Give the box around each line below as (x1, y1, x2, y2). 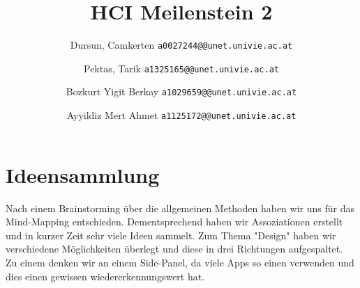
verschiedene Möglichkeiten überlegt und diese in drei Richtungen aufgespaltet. (6, 241, 343, 256)
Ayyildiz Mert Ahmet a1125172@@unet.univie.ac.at (66, 108, 297, 122)
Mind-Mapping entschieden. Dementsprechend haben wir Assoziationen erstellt (6, 214, 343, 229)
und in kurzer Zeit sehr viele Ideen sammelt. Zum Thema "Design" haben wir (6, 227, 336, 242)
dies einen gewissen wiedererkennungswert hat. (6, 269, 205, 283)
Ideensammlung (6, 160, 160, 189)
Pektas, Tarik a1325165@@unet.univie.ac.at (84, 61, 279, 75)
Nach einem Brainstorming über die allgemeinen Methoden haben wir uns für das (6, 200, 354, 215)
